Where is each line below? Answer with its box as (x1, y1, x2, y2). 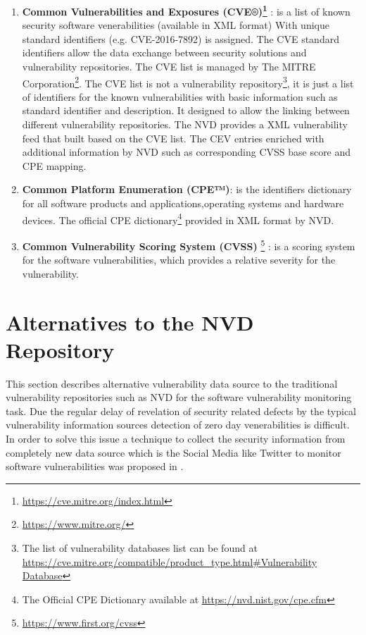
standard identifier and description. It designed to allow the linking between (22, 103, 350, 118)
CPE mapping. (22, 158, 87, 173)
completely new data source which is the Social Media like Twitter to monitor (6, 445, 341, 460)
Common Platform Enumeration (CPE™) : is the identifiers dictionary (22, 182, 352, 197)
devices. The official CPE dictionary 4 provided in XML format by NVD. (22, 210, 334, 227)
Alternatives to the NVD (6, 307, 254, 336)
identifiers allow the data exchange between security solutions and (22, 45, 307, 60)
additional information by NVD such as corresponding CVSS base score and (22, 144, 351, 159)
